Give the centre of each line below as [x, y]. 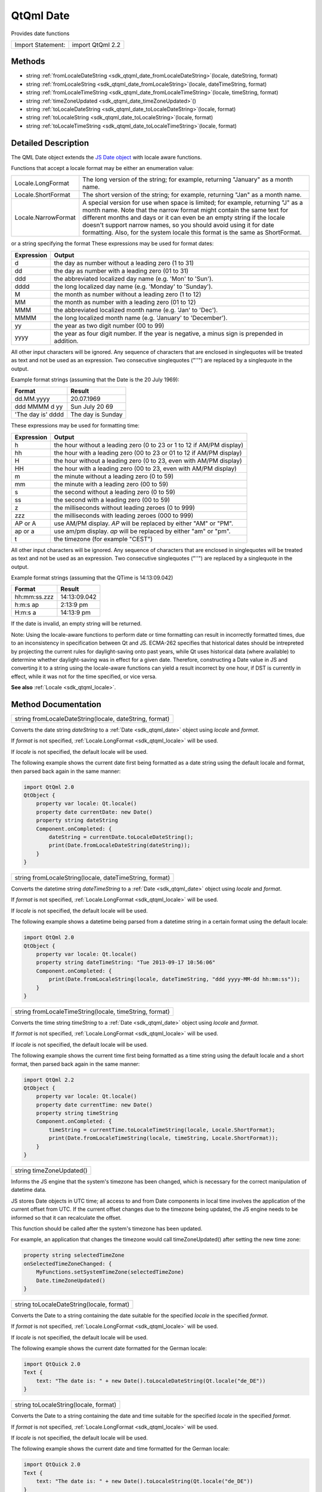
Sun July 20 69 [92, 407]
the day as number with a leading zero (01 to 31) [121, 270]
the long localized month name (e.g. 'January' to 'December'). [141, 317]
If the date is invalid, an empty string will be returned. [77, 624]
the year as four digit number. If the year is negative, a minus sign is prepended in [168, 333]
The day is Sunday [97, 415]
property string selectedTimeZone [74, 1255]
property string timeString [77, 1113]
